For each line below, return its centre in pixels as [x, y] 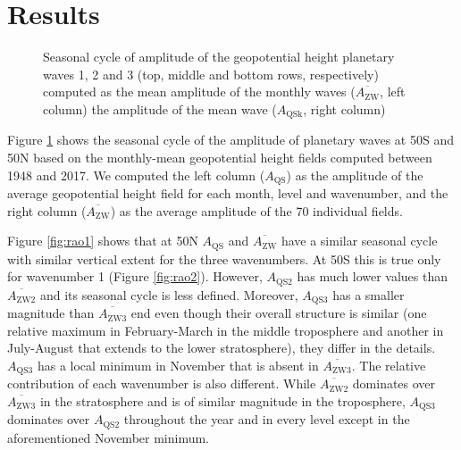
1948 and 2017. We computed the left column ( [136, 175]
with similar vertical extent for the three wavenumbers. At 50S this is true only [224, 258]
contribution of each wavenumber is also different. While [162, 383]
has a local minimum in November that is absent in [178, 365]
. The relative [389, 365]
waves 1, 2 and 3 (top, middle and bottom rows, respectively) [211, 74]
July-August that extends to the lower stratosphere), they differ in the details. [222, 348]
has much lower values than [373, 276]
